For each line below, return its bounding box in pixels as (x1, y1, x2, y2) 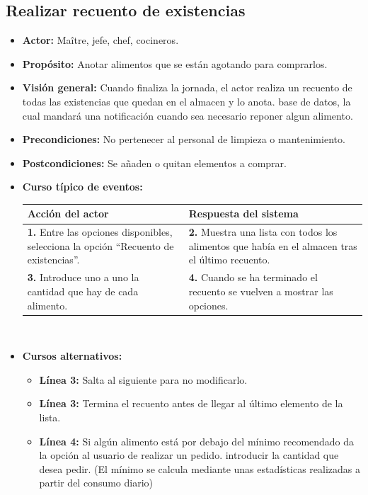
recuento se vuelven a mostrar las (188, 283, 333, 298)
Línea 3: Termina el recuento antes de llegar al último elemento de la (39, 396, 343, 411)
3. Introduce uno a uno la (27, 270, 139, 285)
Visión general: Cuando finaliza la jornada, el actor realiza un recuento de (22, 80, 352, 95)
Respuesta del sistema (188, 206, 299, 221)
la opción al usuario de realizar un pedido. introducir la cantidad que (39, 448, 339, 462)
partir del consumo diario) (39, 475, 154, 490)
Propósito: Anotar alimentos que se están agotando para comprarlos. (22, 56, 328, 71)
